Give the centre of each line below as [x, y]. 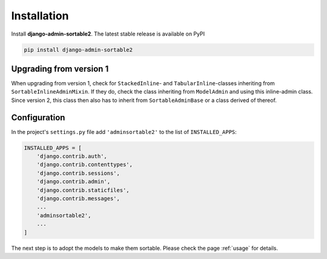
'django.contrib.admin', [74, 182]
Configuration [38, 117]
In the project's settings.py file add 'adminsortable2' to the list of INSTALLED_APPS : [124, 132]
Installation [40, 16]
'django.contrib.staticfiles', [83, 190]
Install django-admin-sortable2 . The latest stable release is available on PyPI [108, 34]
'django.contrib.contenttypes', [85, 165]
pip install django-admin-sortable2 [78, 50]
